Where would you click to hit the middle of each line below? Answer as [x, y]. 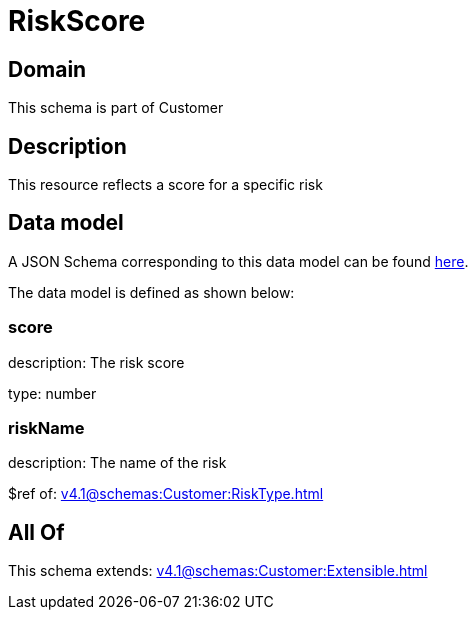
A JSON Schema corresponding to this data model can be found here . [238, 261]
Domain [47, 69]
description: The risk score [96, 362]
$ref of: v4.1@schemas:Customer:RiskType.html [166, 494]
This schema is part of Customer [116, 108]
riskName [46, 427]
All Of [36, 532]
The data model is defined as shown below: [151, 292]
